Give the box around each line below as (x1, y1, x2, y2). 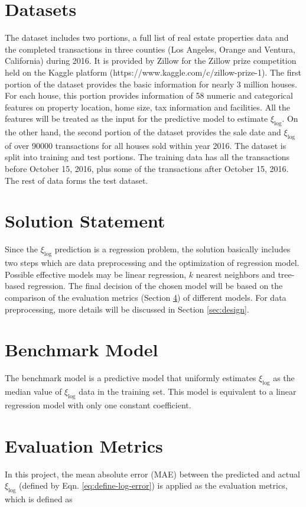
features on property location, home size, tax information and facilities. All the (5, 100, 291, 113)
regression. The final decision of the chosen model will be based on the (27, 279, 283, 292)
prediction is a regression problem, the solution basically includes (54, 243, 291, 255)
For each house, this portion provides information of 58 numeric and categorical (5, 89, 293, 102)
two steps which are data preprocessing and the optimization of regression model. (5, 256, 300, 269)
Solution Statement (5, 209, 165, 233)
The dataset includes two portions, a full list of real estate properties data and (5, 31, 289, 44)
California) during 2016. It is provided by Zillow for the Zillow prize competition (5, 54, 297, 67)
